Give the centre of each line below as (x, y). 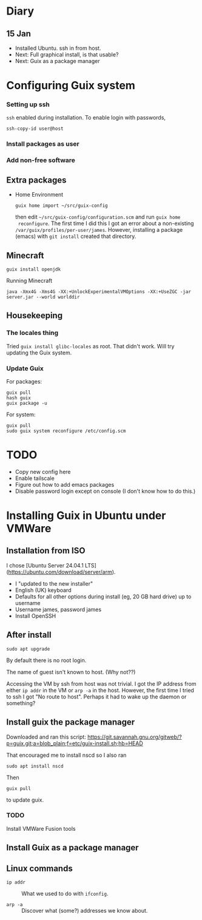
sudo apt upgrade (28, 649)
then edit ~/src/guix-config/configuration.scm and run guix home (98, 217)
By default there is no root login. (46, 660)
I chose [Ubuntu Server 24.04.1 (45, 565)
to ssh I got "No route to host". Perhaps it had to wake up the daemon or (96, 697)
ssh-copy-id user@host (35, 129)
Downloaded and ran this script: (46, 737)
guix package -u (27, 403)
